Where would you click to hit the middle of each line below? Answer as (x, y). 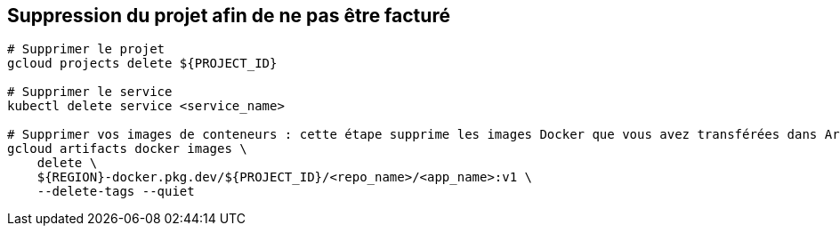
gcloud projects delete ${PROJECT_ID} (142, 64)
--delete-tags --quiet (116, 192)
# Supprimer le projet (86, 49)
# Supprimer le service (90, 92)
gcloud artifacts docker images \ (127, 149)
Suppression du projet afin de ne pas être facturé (229, 16)
